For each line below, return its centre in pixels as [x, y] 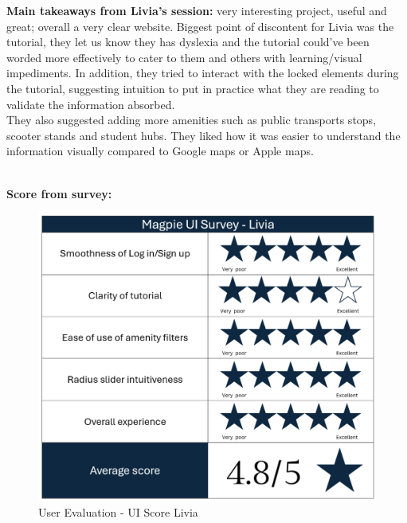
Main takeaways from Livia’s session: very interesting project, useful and [197, 10]
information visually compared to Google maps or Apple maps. [160, 151]
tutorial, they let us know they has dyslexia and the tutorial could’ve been [188, 42]
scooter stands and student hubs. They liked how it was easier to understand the [203, 135]
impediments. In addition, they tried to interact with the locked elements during [203, 73]
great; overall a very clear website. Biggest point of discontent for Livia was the [200, 26]
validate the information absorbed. [91, 104]
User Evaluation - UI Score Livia [118, 512]
